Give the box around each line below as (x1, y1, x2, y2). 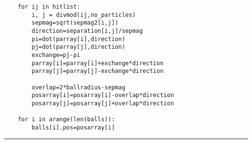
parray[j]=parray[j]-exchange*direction (31, 68, 164, 75)
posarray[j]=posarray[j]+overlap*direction (31, 100, 174, 107)
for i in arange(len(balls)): (17, 116, 115, 123)
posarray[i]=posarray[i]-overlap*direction (31, 92, 174, 99)
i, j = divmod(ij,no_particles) (31, 11, 136, 18)
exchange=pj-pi (31, 51, 80, 58)
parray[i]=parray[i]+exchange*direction (31, 59, 164, 67)
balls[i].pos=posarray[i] (31, 124, 115, 131)
